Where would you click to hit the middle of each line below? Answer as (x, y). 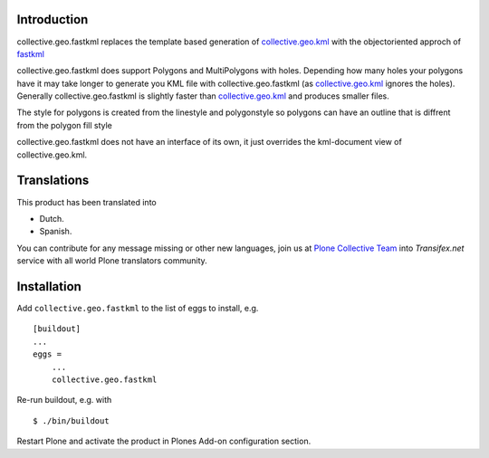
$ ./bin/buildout (71, 420)
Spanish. (56, 232)
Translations (53, 181)
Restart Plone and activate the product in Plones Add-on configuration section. (164, 441)
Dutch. (52, 218)
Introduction (53, 19)
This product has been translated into (87, 202)
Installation (49, 286)
